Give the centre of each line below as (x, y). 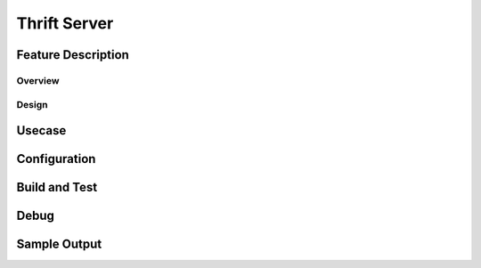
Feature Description (73, 55)
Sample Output (59, 244)
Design (32, 104)
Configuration (56, 159)
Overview (38, 80)
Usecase (41, 130)
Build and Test (57, 187)
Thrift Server (65, 23)
